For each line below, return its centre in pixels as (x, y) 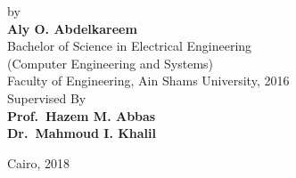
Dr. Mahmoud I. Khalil (82, 133)
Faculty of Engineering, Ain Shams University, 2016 (148, 81)
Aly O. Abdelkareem (72, 28)
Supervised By (47, 97)
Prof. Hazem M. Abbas (82, 115)
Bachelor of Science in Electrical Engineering (130, 46)
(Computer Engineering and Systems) (111, 63)
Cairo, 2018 (39, 162)
